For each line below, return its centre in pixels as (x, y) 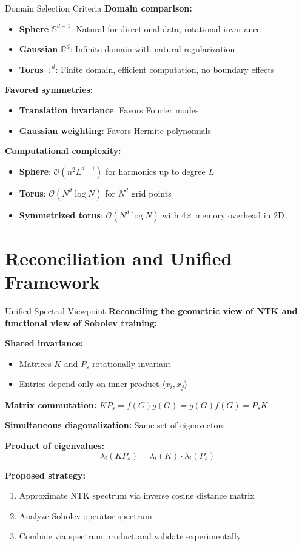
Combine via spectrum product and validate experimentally (130, 536)
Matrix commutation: (51, 404)
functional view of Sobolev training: (81, 322)
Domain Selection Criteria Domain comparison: (99, 8)
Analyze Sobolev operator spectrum (86, 515)
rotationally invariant (131, 363)
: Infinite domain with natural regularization (153, 49)
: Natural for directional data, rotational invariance (166, 28)
